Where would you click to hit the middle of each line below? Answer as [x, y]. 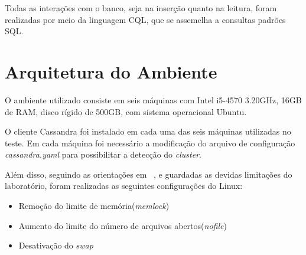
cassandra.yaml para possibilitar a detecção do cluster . [103, 154]
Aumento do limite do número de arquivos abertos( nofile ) [123, 225]
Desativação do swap [56, 245]
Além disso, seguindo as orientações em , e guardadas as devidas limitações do [149, 174]
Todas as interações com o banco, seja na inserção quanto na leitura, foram [141, 8]
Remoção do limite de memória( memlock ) [94, 206]
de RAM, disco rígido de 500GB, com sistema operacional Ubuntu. [126, 111]
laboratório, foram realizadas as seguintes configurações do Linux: [124, 186]
